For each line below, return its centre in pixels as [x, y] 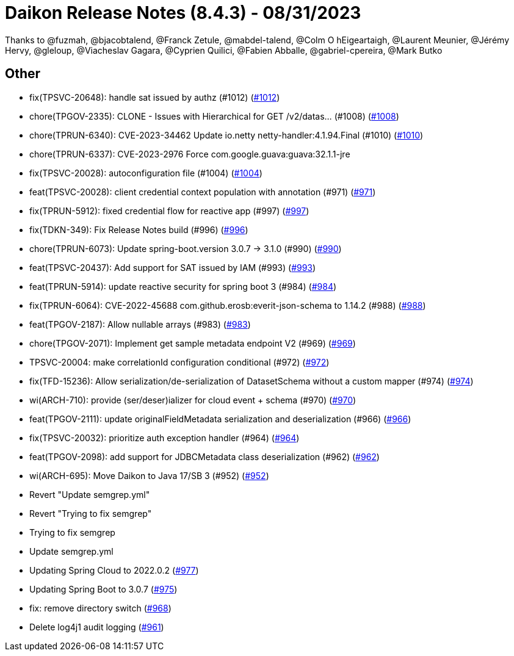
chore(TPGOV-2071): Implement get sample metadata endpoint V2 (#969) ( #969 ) [193, 343]
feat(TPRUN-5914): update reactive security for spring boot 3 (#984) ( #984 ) [183, 286]
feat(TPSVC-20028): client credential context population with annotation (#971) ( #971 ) [203, 192]
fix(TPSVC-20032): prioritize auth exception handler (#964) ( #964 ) [165, 438]
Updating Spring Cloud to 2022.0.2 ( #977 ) [114, 570]
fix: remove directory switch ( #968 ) [100, 608]
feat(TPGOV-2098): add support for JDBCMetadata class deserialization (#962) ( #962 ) [205, 456]
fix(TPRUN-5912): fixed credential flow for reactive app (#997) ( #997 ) [169, 211]
